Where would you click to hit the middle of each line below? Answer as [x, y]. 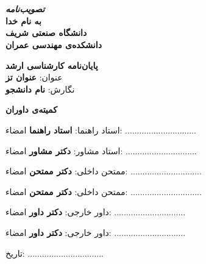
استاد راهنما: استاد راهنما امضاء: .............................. [101, 130]
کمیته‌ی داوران [31, 109]
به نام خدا [23, 20]
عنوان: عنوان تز [34, 77]
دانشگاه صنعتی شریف [46, 33]
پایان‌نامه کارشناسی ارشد [52, 65]
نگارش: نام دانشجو [40, 89]
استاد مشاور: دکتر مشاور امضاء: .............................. [101, 150]
